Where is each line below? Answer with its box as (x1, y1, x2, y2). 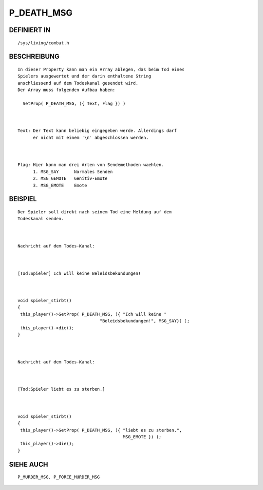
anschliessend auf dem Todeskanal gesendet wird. (18, 80, 139, 86)
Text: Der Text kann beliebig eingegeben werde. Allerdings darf (18, 128, 177, 133)
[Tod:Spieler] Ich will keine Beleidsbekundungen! (18, 270, 141, 276)
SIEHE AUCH (9, 460, 48, 469)
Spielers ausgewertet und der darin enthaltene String (18, 74, 151, 79)
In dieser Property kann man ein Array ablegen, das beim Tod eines (18, 66, 185, 72)
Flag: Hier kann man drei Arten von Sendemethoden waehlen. (18, 162, 164, 168)
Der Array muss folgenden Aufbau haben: (18, 87, 115, 93)
